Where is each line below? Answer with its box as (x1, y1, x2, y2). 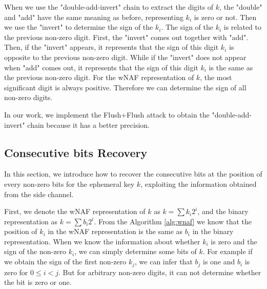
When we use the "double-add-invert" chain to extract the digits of (4, 2, 214, 12)
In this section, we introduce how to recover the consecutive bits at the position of (4, 168, 262, 179)
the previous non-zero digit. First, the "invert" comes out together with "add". (4, 31, 249, 42)
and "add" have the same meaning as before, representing (4, 11, 183, 22)
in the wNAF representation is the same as (48, 226, 183, 237)
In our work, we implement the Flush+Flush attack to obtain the (4, 109, 210, 120)
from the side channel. (4, 188, 74, 199)
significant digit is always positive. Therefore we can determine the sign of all (4, 82, 247, 92)
